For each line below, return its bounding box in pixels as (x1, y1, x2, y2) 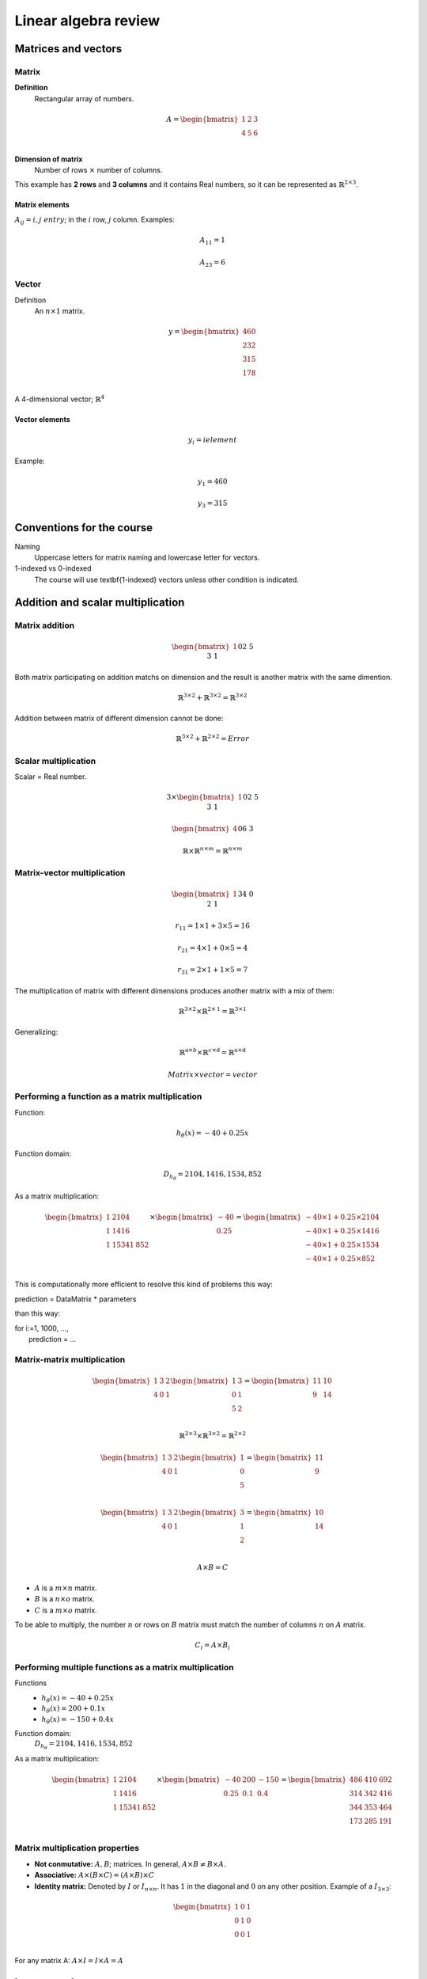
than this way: (14, 1309, 61, 1318)
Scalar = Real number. (14, 772, 87, 781)
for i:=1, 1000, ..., (14, 1323, 69, 1333)
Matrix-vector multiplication (14, 868, 126, 879)
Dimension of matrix (14, 154, 83, 164)
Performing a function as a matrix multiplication (14, 1091, 202, 1102)
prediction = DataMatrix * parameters (14, 1294, 137, 1304)
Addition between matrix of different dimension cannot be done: (14, 713, 224, 724)
